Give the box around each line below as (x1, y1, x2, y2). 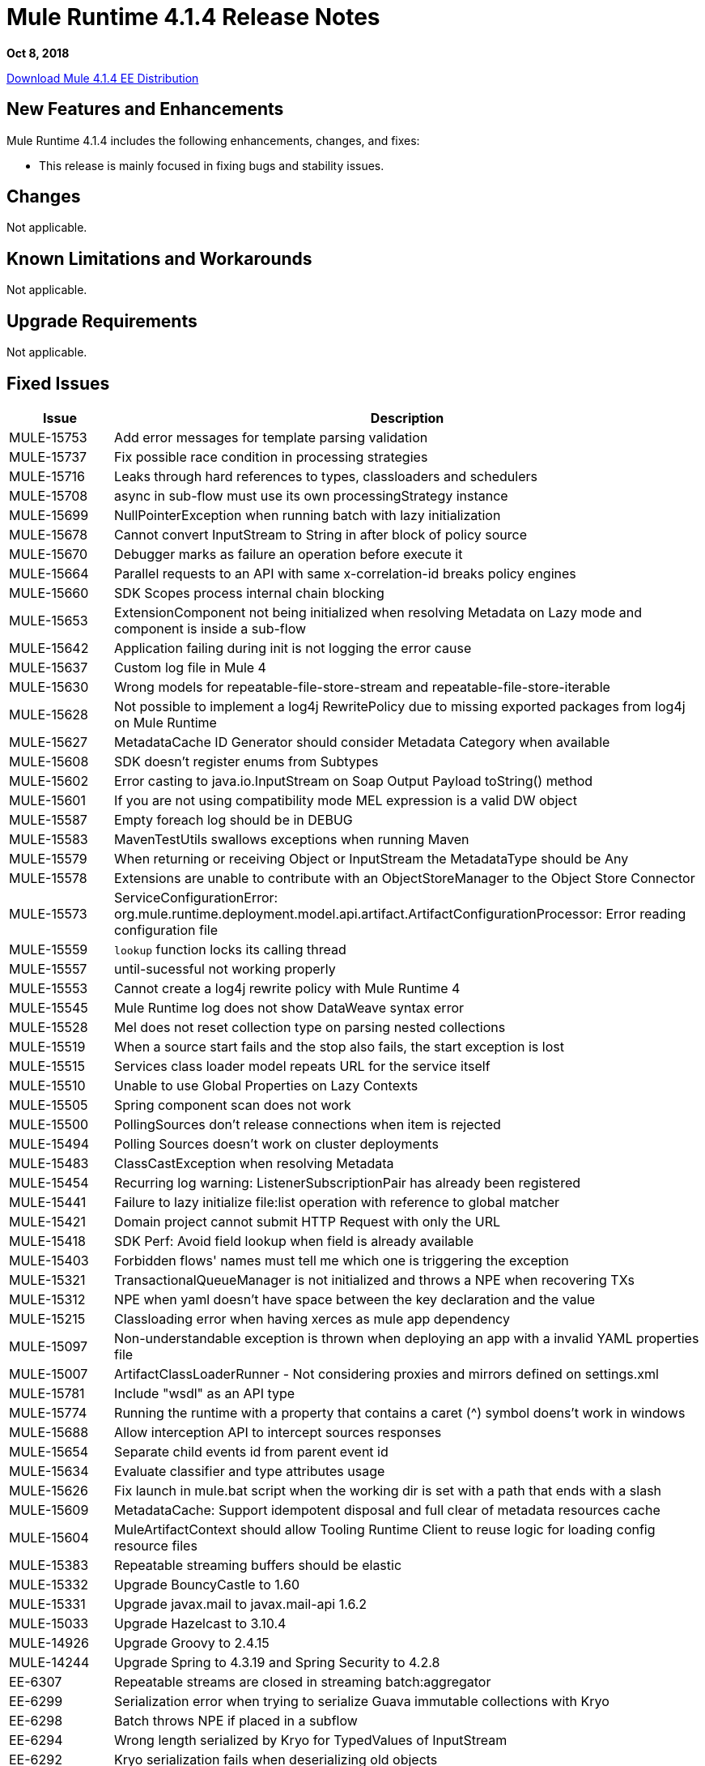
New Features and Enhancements (6, 99, 284, 120)
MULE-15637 (9, 659, 88, 676)
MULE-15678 (9, 526, 88, 543)
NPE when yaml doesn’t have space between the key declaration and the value (114, 1290, 596, 1307)
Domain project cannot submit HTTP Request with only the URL (114, 1213, 500, 1230)
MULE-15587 (9, 811, 87, 828)
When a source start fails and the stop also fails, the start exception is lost (114, 1038, 564, 1055)
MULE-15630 (9, 678, 89, 695)
